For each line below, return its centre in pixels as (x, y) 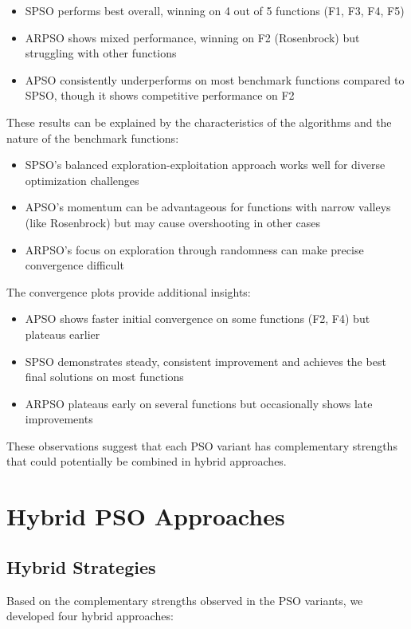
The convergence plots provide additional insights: (129, 291)
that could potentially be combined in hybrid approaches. (147, 461)
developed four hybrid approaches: (90, 616)
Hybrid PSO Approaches (146, 516)
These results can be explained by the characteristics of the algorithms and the (199, 122)
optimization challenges (82, 180)
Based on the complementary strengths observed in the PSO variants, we (185, 600)
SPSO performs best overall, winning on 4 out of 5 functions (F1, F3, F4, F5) (215, 10)
